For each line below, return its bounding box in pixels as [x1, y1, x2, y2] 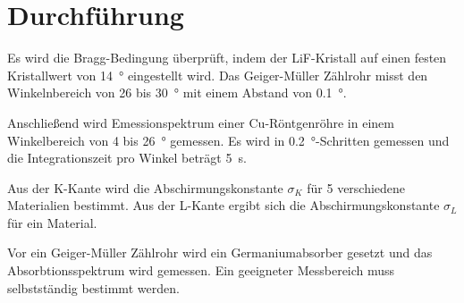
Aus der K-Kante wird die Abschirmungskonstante [7, 178, 283, 197]
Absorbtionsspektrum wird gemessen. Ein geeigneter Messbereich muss [7, 261, 395, 280]
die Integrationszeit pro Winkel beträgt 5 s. [7, 148, 247, 167]
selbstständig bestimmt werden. [7, 278, 180, 297]
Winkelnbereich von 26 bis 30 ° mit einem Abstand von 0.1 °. [7, 83, 347, 102]
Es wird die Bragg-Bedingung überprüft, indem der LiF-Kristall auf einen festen [7, 48, 447, 67]
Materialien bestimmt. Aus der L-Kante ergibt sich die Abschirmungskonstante [7, 196, 440, 215]
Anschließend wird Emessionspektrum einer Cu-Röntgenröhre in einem [7, 113, 394, 131]
